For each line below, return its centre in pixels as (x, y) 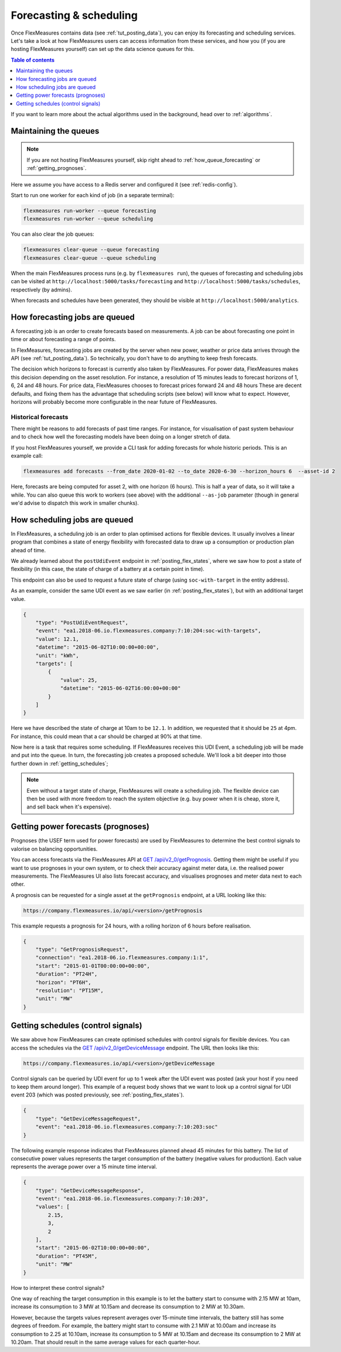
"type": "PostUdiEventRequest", (82, 623)
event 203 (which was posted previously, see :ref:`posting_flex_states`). (98, 1095)
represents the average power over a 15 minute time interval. (84, 1167)
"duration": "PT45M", (67, 1256)
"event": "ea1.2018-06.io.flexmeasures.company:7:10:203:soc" (127, 1127)
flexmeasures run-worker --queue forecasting (90, 211)
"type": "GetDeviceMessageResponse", (90, 1190)
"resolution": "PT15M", (69, 990)
